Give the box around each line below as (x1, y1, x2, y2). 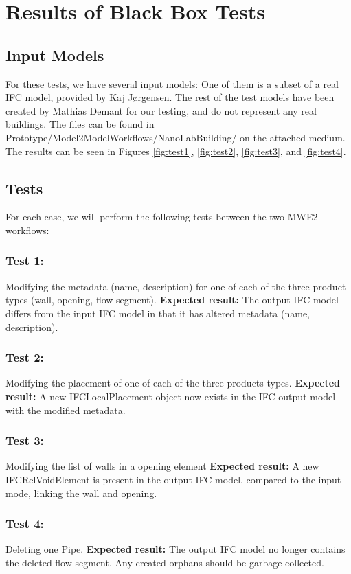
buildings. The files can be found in (5, 117, 155, 131)
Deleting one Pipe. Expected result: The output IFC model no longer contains (5, 542, 346, 556)
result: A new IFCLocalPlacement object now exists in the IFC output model (5, 389, 336, 403)
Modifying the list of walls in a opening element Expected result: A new (5, 459, 319, 473)
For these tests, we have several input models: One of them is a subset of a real (5, 76, 339, 91)
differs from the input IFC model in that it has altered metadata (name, (5, 306, 310, 320)
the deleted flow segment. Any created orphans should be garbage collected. (5, 555, 324, 569)
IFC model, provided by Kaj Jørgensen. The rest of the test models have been (5, 90, 335, 104)
